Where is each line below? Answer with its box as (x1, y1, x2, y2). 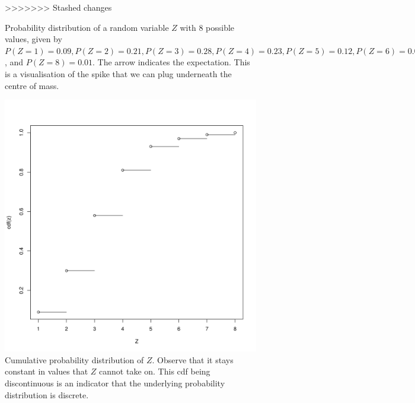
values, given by (5, 33, 62, 45)
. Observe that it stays (152, 353, 234, 366)
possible (206, 21, 235, 33)
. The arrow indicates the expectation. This (92, 56, 250, 68)
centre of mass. (5, 79, 59, 91)
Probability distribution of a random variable (5, 21, 169, 33)
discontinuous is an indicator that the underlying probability (5, 376, 225, 389)
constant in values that (5, 365, 88, 377)
